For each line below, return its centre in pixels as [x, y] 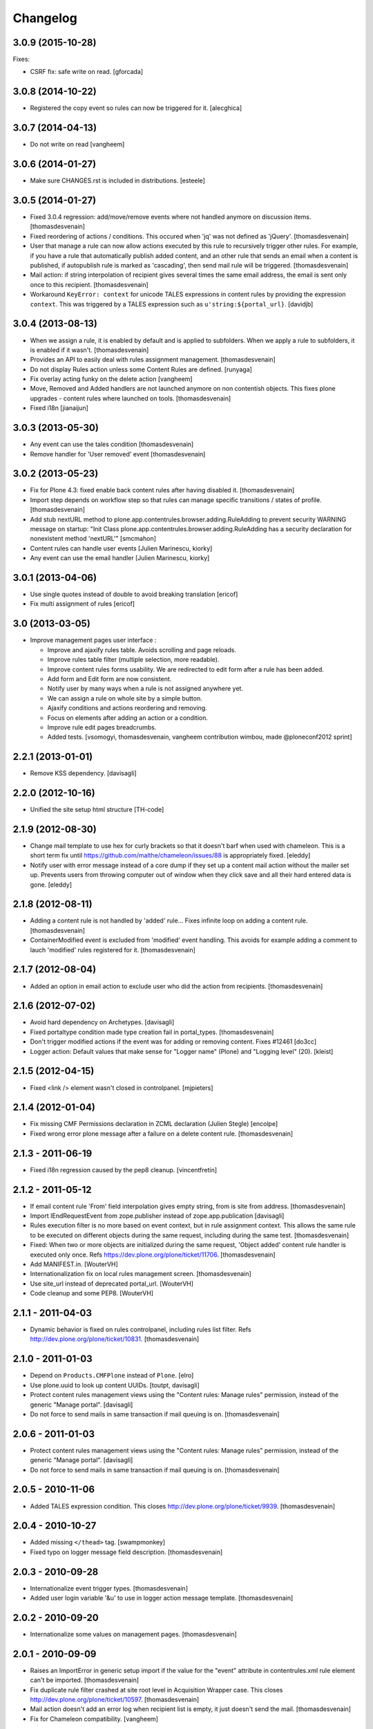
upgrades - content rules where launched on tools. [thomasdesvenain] [131, 398]
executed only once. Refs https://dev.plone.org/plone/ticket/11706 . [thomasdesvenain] [153, 1255]
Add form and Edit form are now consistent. [109, 678]
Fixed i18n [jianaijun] [59, 408]
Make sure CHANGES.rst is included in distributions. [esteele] [117, 181]
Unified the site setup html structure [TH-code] [97, 810]
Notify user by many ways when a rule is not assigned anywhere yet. [145, 689]
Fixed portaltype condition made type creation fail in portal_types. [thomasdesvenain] [152, 1032]
